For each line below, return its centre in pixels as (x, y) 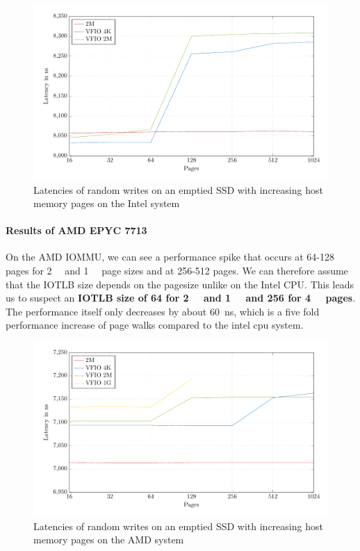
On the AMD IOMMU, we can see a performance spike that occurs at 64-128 (170, 257)
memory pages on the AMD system (109, 540)
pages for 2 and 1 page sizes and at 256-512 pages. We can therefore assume (177, 271)
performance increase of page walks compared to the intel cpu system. (155, 325)
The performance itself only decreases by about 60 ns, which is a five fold (163, 311)
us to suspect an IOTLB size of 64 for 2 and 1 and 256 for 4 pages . (181, 298)
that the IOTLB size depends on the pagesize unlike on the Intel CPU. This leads (180, 284)
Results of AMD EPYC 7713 (76, 230)
